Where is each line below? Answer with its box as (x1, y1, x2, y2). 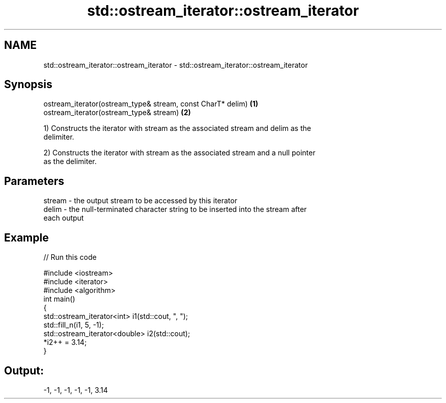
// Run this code (43, 253, 97, 262)
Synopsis (4, 78, 52, 91)
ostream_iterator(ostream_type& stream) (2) (43, 108, 191, 117)
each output (43, 213, 84, 223)
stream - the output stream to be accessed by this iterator (43, 196, 237, 205)
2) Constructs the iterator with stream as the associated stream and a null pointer (43, 148, 316, 157)
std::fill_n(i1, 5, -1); (43, 320, 104, 330)
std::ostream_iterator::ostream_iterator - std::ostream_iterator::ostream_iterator (43, 60, 308, 69)
